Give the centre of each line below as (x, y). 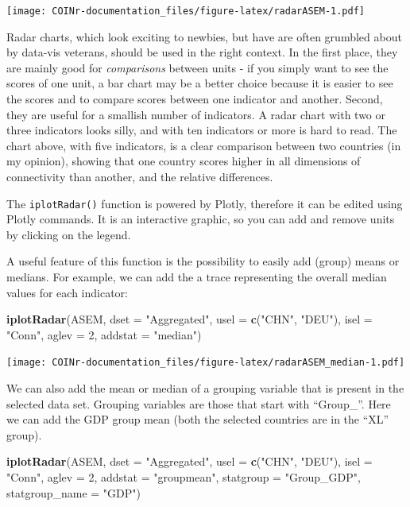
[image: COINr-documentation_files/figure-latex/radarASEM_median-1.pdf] (206, 363)
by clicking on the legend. (69, 234)
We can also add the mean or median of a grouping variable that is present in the (205, 388)
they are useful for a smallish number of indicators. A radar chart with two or (196, 114)
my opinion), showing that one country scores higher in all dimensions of (184, 161)
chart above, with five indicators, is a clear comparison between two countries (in (204, 145)
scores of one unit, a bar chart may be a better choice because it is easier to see (200, 83)
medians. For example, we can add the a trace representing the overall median (197, 277)
